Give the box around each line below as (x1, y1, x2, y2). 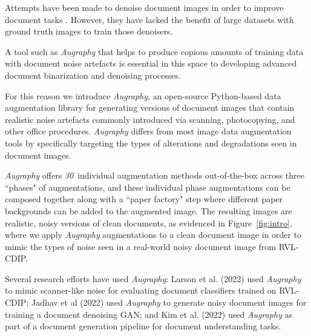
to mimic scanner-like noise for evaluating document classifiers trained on (5, 284, 277, 297)
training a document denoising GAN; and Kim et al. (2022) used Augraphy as (5, 308, 293, 320)
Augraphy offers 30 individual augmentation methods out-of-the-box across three (5, 169, 304, 182)
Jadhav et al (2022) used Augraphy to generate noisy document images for (31, 296, 307, 309)
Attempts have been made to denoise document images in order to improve (5, 1, 284, 13)
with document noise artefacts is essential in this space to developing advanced (5, 57, 297, 70)
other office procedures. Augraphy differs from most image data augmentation (5, 125, 292, 137)
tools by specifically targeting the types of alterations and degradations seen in (5, 136, 297, 149)
